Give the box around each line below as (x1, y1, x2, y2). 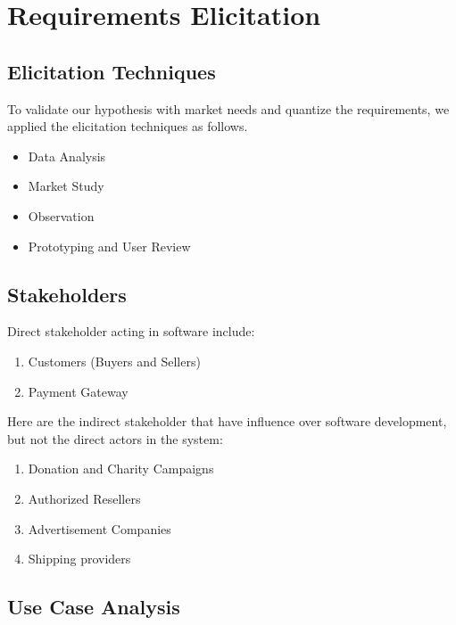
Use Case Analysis (7, 593, 180, 621)
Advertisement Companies (28, 519, 171, 538)
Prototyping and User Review (28, 236, 191, 255)
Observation (28, 206, 95, 225)
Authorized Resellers (28, 489, 141, 507)
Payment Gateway (28, 382, 129, 400)
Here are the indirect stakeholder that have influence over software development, (7, 412, 447, 431)
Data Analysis (28, 146, 106, 165)
